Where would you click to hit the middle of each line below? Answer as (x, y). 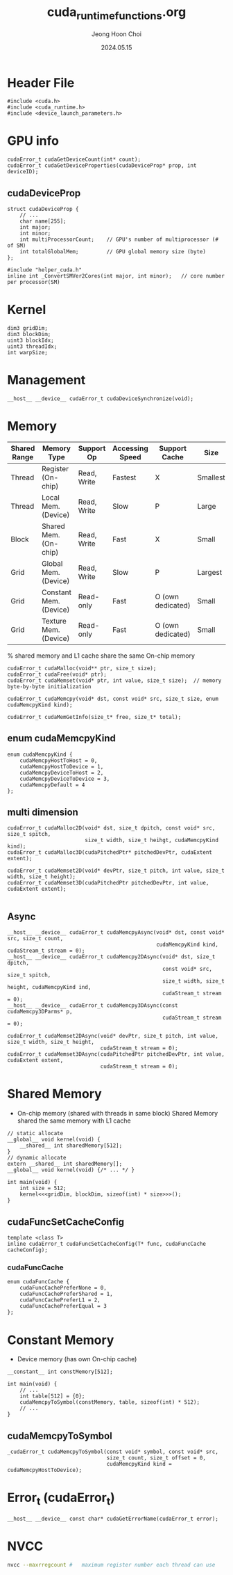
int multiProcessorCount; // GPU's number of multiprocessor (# (119, 240)
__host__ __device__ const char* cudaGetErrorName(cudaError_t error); (113, 1519)
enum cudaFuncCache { (38, 1282)
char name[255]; (43, 221)
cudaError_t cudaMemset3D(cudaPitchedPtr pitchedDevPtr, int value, (108, 883)
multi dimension (43, 813)
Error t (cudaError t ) (61, 1499)
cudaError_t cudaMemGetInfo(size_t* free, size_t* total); (94, 717)
